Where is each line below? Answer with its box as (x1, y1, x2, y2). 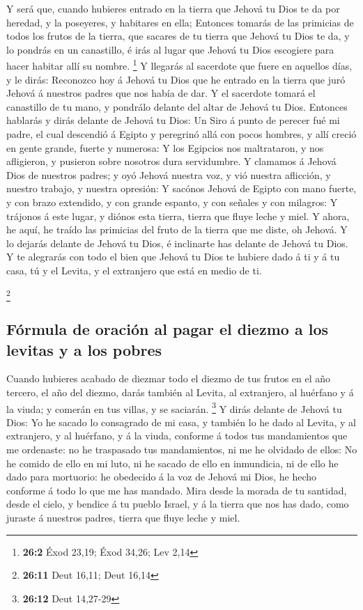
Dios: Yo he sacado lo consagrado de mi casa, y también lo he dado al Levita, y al (6, 414, 356, 429)
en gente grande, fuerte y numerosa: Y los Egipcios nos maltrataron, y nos (6, 140, 324, 155)
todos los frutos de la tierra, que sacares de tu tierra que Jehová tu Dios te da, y (6, 29, 350, 43)
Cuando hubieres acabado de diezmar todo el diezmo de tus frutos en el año (6, 371, 331, 386)
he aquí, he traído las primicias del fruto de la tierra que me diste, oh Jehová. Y (6, 222, 348, 237)
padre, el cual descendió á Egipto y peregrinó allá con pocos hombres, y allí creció (6, 127, 357, 141)
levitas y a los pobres (6, 338, 162, 360)
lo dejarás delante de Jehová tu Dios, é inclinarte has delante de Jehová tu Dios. (6, 235, 348, 250)
